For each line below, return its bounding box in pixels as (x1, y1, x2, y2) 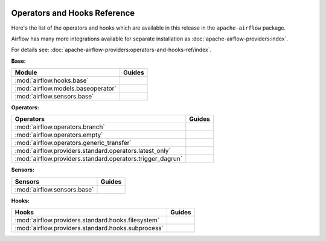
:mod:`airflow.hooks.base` (14, 76, 89, 85)
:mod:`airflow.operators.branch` (14, 123, 105, 131)
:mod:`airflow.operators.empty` (14, 130, 103, 139)
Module (14, 68, 37, 77)
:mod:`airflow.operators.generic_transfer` (14, 139, 132, 147)
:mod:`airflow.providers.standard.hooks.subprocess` (14, 224, 164, 233)
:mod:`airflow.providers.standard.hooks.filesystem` (14, 216, 160, 225)
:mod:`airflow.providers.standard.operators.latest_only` (14, 147, 171, 155)
